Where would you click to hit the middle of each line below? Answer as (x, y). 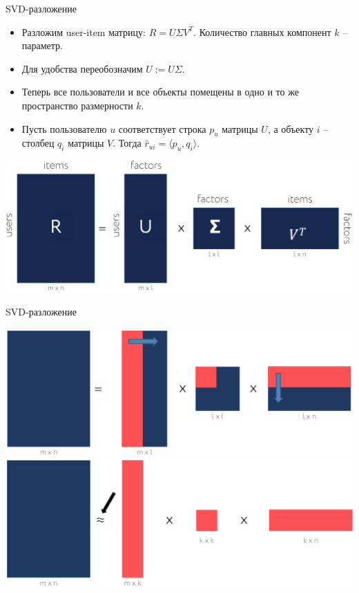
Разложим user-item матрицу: (84, 31)
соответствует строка (162, 128)
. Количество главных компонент (262, 31)
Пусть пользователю (64, 128)
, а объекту (291, 128)
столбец (38, 143)
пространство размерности (77, 105)
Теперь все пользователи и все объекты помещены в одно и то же (160, 92)
